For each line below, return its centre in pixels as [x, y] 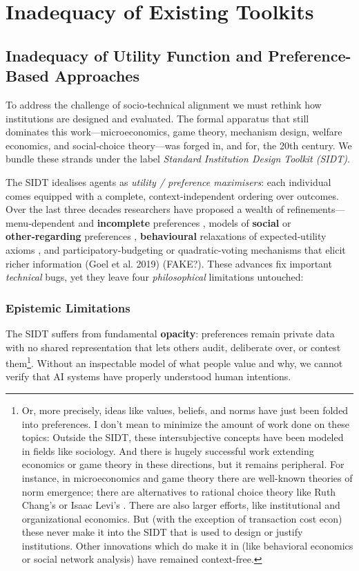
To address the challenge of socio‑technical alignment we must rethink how [164, 104]
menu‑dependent [40, 222]
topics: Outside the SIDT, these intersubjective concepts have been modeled [183, 437]
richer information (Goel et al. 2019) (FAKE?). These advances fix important [169, 263]
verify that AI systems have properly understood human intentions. [148, 376]
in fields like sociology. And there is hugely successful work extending [168, 450]
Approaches [97, 76]
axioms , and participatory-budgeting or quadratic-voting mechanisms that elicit [176, 249]
